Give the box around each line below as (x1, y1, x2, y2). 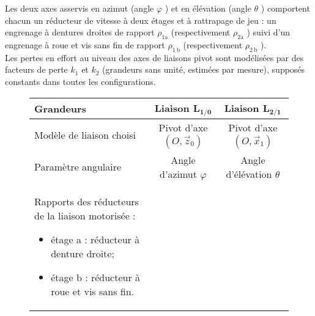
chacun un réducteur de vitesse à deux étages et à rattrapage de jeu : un (5, 13, 276, 26)
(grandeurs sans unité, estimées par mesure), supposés (102, 63, 305, 76)
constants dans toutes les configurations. (5, 75, 156, 87)
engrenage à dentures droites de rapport (5, 26, 155, 39)
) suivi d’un (246, 26, 290, 39)
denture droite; (51, 246, 114, 260)
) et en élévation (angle (165, 2, 251, 14)
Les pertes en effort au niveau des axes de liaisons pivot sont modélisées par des (5, 51, 304, 64)
